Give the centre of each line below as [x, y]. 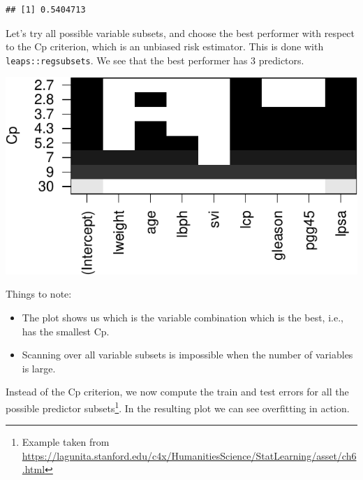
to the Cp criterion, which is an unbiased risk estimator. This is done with [165, 46]
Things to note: [39, 294]
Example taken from [66, 442]
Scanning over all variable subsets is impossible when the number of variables [187, 355]
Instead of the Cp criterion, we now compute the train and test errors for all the [177, 392]
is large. [39, 368]
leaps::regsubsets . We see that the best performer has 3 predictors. [155, 60]
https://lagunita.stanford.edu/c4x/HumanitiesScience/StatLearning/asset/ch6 [189, 455]
